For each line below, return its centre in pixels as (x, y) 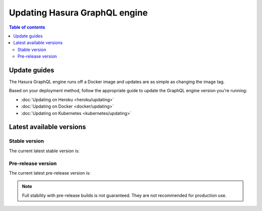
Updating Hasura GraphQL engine (78, 13)
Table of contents (27, 27)
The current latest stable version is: (44, 151)
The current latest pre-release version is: (50, 173)
